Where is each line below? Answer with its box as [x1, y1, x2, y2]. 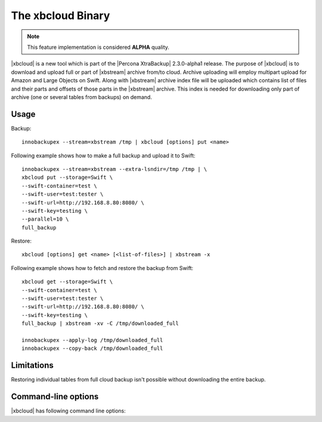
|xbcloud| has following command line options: [11, 407, 126, 414]
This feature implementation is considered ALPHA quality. [27, 44, 170, 51]
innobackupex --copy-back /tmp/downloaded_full [21, 345, 163, 352]
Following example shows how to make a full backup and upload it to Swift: [11, 152, 196, 159]
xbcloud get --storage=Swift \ [21, 278, 113, 286]
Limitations [11, 361, 54, 371]
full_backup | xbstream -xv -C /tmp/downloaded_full [21, 320, 179, 327]
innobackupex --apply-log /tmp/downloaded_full [21, 337, 163, 343]
